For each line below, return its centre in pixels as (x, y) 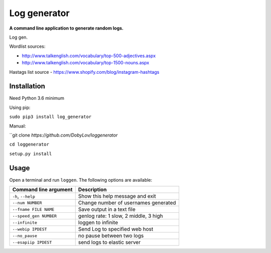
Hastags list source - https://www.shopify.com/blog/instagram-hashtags (84, 72)
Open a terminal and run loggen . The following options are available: (81, 180)
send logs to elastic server (109, 242)
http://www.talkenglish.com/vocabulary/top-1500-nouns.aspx (86, 63)
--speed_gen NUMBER (35, 216)
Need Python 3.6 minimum (37, 98)
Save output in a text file (107, 209)
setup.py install (31, 154)
